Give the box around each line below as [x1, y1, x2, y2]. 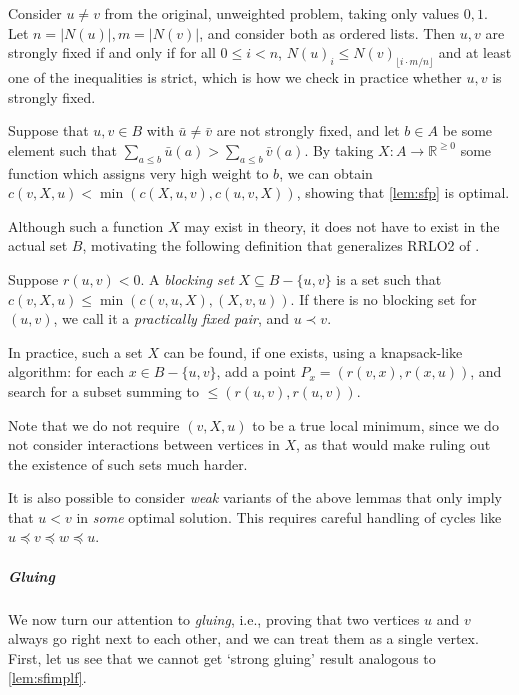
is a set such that [336, 268, 442, 289]
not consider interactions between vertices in [8, 434, 280, 455]
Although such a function [8, 215, 164, 236]
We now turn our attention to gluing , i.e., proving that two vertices [8, 608, 420, 629]
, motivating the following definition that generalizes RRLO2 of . [82, 235, 480, 256]
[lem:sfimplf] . [8, 667, 87, 688]
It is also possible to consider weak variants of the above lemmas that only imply [8, 487, 502, 508]
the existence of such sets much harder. [8, 453, 248, 474]
